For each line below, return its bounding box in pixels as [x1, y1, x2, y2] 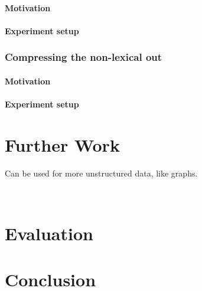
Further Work [5, 132, 120, 156]
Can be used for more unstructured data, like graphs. [5, 166, 198, 179]
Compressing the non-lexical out [5, 50, 162, 64]
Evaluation [5, 221, 93, 246]
